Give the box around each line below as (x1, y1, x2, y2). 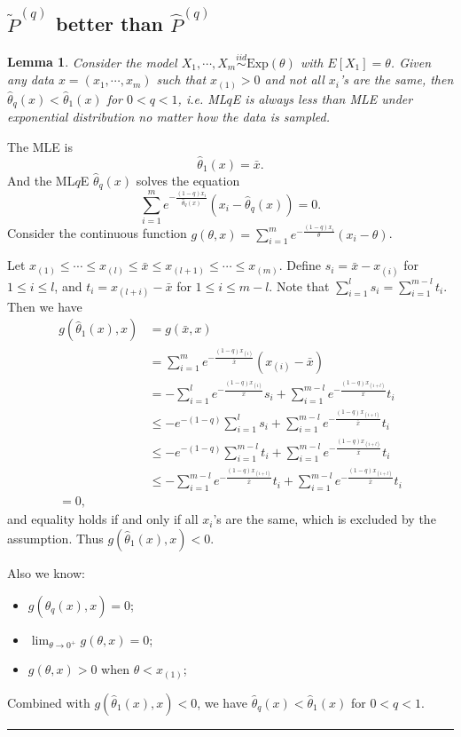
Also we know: (7, 563, 85, 582)
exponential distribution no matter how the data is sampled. (7, 107, 330, 126)
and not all (264, 70, 324, 89)
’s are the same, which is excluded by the (213, 510, 436, 528)
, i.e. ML (177, 89, 227, 107)
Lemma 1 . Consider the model (7, 52, 177, 71)
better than (55, 10, 163, 37)
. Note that (269, 276, 330, 295)
